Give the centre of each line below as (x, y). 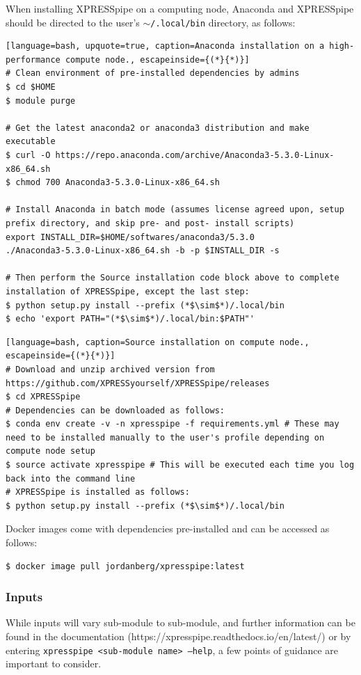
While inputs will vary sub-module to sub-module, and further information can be (180, 622)
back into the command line (71, 478)
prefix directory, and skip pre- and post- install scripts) (150, 223)
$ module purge (41, 101)
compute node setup (50, 451)
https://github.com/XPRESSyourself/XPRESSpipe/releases (138, 383)
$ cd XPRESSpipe (43, 397)
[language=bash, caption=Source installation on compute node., (158, 342)
